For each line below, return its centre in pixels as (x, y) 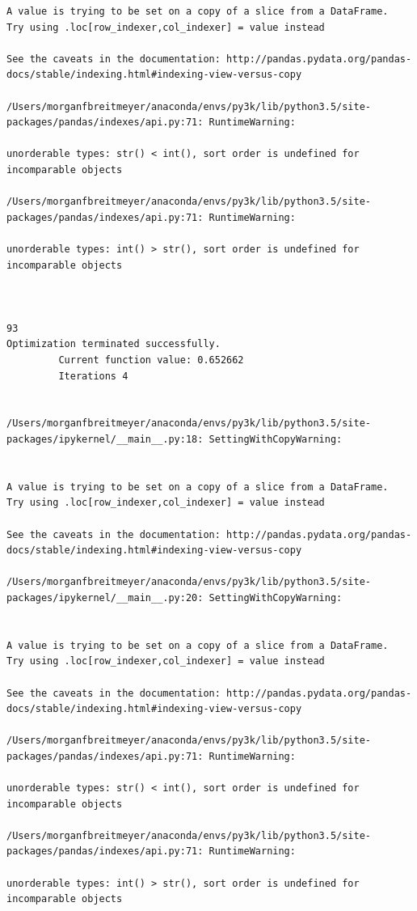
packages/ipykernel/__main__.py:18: (105, 440)
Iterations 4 (93, 376)
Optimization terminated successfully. (114, 344)
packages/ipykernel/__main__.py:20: (105, 597)
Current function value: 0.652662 (151, 360)
